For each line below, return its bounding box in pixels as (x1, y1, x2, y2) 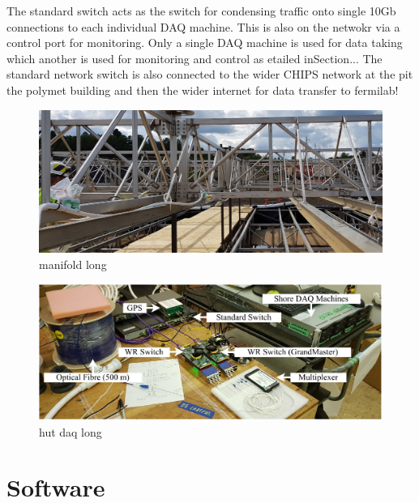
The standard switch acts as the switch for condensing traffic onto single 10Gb (6, 2, 396, 19)
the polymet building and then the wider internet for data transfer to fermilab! (6, 81, 399, 98)
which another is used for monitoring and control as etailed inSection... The (6, 49, 383, 66)
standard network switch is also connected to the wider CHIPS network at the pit (6, 66, 413, 83)
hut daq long (39, 423, 102, 440)
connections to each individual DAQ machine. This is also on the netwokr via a (6, 18, 400, 35)
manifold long (39, 255, 107, 272)
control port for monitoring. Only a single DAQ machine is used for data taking (6, 34, 403, 51)
